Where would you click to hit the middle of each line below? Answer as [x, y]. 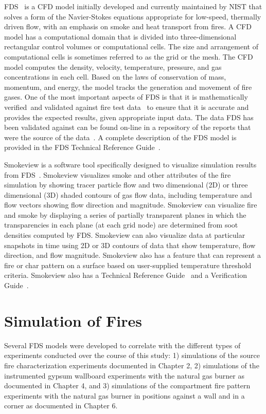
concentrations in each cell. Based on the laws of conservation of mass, [115, 77]
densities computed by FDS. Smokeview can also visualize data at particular [125, 235]
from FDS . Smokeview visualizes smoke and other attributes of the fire [118, 174]
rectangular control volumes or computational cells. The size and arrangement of [131, 46]
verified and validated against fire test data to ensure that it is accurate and [127, 107]
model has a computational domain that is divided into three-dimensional [120, 36]
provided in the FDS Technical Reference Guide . [82, 147]
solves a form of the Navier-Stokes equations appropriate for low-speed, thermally [133, 16]
